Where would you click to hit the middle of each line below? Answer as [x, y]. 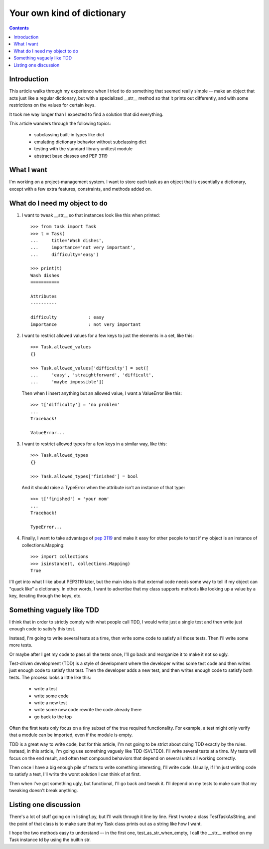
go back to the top [53, 717]
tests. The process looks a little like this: [50, 677]
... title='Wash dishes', [67, 240]
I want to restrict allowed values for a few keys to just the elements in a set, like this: [108, 335]
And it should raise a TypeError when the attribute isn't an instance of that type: [103, 488]
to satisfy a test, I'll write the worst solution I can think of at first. [75, 774]
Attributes [44, 296]
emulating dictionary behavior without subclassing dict [90, 142]
